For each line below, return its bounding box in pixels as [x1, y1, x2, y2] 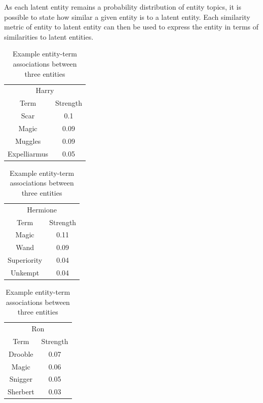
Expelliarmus [8, 148, 49, 159]
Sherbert [8, 386, 34, 397]
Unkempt [10, 267, 40, 277]
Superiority [8, 255, 43, 265]
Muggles [15, 135, 41, 146]
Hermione [27, 204, 57, 214]
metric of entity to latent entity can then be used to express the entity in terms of [4, 21, 259, 32]
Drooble [9, 348, 33, 359]
